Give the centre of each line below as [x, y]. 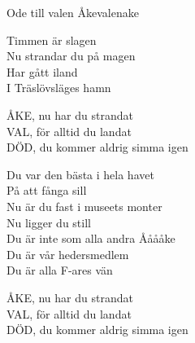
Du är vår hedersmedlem [68, 254]
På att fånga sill [47, 190]
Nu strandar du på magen [71, 56]
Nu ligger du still [49, 222]
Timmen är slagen [52, 40]
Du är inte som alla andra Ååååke [91, 238]
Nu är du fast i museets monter [84, 206]
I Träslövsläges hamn [59, 88]
